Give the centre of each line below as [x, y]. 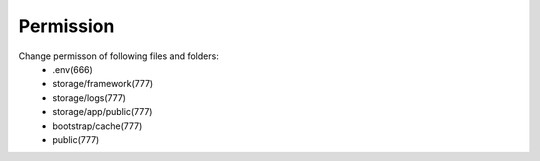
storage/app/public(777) [102, 112]
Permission [66, 26]
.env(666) [73, 69]
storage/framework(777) [103, 84]
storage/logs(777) [89, 97]
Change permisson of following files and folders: [118, 56]
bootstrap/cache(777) [97, 126]
